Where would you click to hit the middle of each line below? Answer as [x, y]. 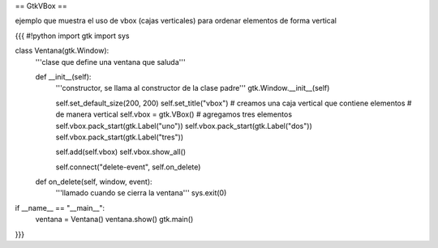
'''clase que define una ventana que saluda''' [110, 62]
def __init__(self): [63, 76]
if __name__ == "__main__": [60, 207]
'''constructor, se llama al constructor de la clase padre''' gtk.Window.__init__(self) [193, 88]
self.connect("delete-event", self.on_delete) [128, 167]
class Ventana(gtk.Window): [62, 51]
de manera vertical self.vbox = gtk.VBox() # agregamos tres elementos [174, 114]
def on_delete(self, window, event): [94, 182]
